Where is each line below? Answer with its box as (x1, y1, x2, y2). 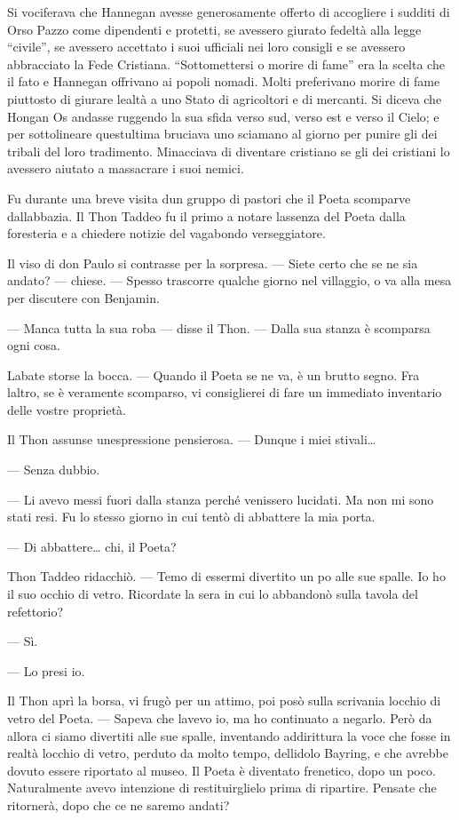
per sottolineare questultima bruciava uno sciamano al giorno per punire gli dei (7, 124, 438, 143)
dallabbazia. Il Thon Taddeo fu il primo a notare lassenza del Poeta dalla (7, 206, 406, 225)
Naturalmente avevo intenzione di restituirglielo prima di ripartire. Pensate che (7, 778, 437, 797)
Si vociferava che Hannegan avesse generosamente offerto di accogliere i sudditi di (7, 3, 450, 20)
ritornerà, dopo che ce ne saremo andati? (7, 795, 230, 814)
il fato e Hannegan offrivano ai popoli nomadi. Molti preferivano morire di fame (7, 72, 440, 91)
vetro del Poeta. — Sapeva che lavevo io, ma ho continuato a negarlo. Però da (7, 709, 432, 727)
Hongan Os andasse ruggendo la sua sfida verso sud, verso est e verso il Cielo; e (7, 107, 439, 125)
